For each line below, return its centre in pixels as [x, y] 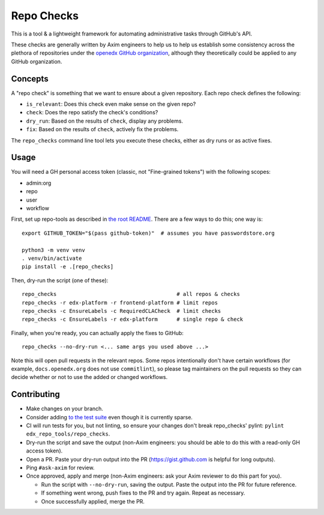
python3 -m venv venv [53, 250]
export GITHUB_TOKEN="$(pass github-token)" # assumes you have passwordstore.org [148, 233]
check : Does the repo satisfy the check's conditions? [92, 113]
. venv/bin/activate [52, 258]
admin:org [39, 183]
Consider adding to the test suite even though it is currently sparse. [109, 417]
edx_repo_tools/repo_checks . [68, 434]
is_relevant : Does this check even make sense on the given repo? [111, 104]
